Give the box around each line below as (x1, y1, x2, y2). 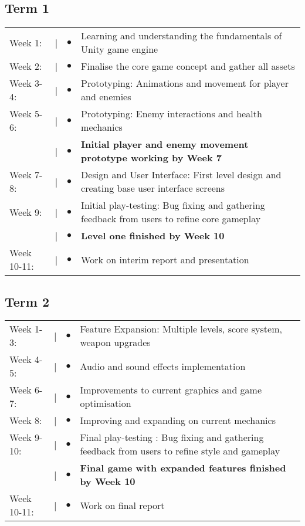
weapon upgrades (80, 335, 151, 349)
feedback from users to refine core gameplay (81, 212, 261, 226)
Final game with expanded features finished (80, 461, 286, 475)
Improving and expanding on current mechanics (80, 413, 276, 427)
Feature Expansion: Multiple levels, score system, (80, 322, 282, 336)
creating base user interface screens (81, 181, 225, 195)
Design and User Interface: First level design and (81, 168, 282, 182)
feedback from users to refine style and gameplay (80, 444, 280, 458)
